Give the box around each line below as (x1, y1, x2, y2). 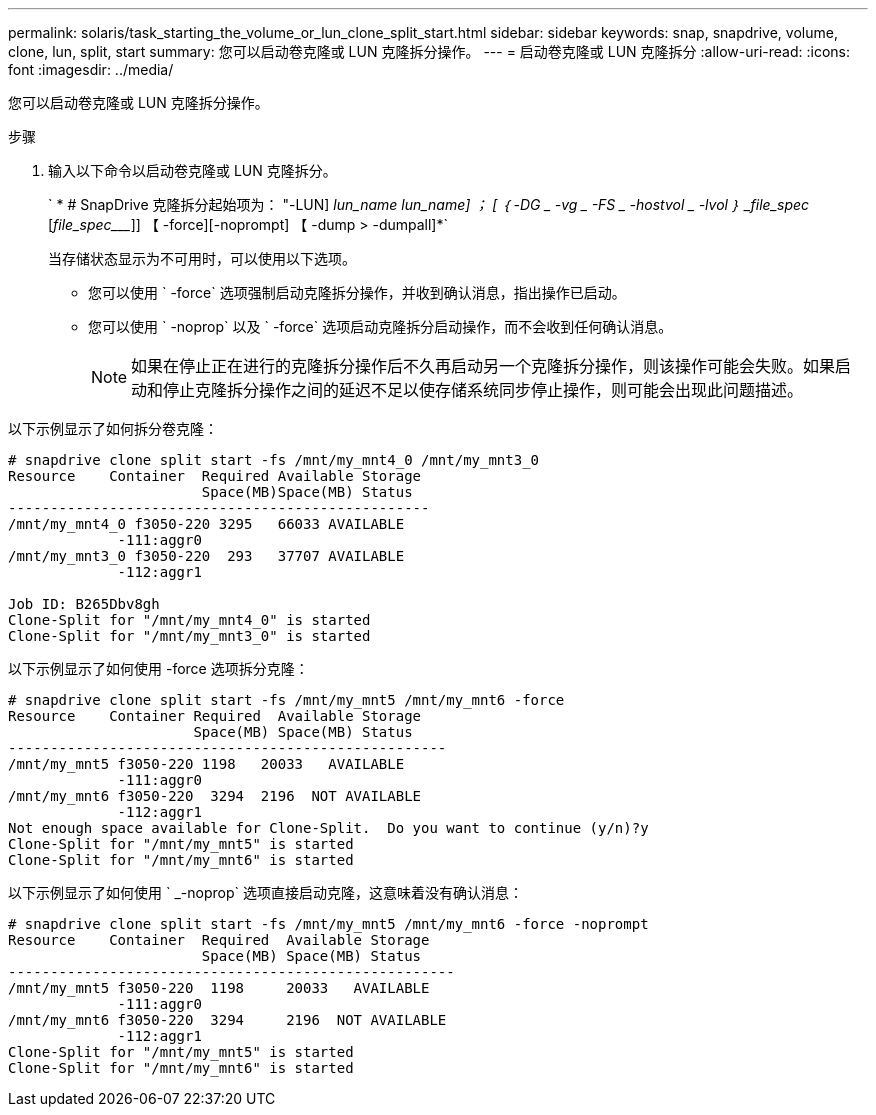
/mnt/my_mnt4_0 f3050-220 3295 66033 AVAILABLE (8, 516, 405, 532)
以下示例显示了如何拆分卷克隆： (8, 420, 218, 437)
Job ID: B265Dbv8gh (8, 596, 160, 612)
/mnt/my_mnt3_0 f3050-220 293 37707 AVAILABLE (8, 548, 405, 564)
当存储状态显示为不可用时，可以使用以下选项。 (48, 250, 356, 267)
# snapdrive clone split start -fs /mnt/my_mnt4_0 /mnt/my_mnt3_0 (8, 452, 540, 468)
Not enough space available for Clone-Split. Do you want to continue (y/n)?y (8, 820, 649, 836)
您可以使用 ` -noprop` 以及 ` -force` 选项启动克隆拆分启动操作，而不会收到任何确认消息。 (88, 318, 673, 335)
